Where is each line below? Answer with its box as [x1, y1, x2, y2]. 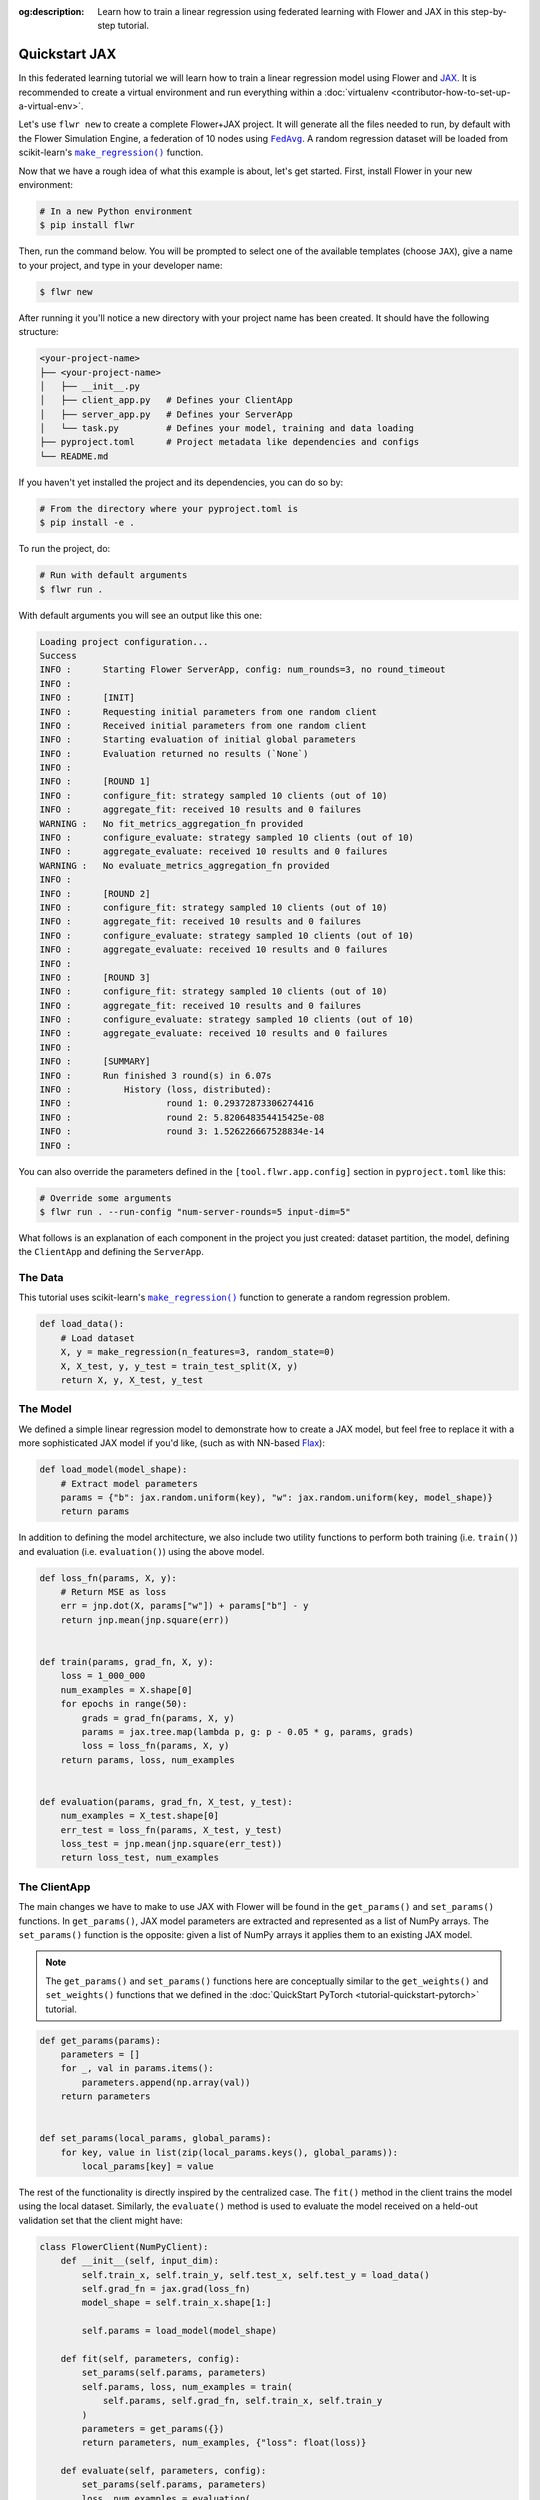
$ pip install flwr [39, 220, 135, 231]
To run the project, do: [18, 543, 111, 555]
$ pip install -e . [39, 517, 135, 529]
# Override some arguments [39, 1192, 172, 1204]
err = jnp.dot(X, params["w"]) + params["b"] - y [60, 1600, 309, 1612]
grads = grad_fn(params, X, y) [81, 1712, 235, 1724]
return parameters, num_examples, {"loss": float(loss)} [81, 2437, 367, 2449]
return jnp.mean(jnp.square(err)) [60, 1614, 230, 1625]
